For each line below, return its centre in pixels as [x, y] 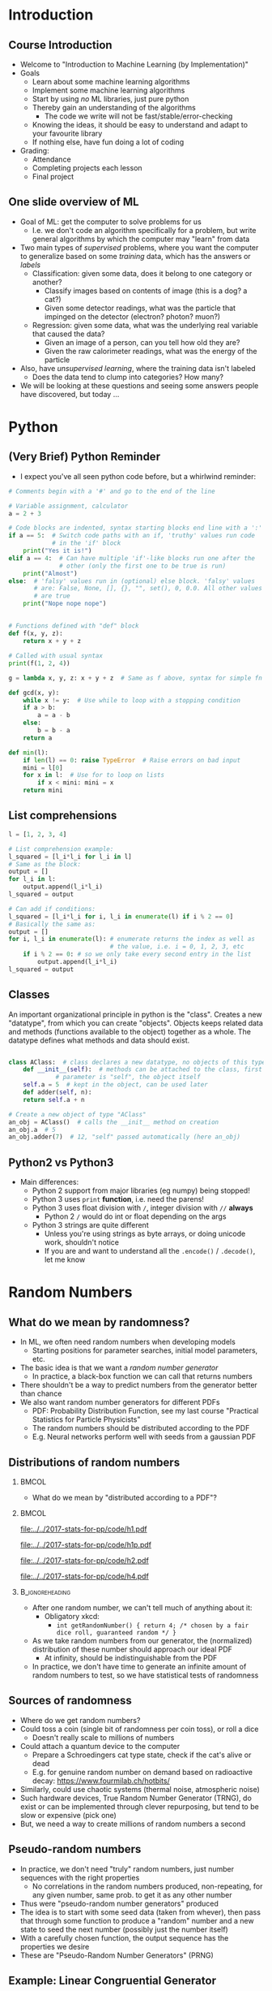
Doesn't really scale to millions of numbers [103, 1737]
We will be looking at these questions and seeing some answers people [139, 385]
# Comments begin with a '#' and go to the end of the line [112, 491]
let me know [65, 1259]
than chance [41, 1393]
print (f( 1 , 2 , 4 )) [39, 663]
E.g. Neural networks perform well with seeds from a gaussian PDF [144, 1437]
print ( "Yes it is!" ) [57, 551]
